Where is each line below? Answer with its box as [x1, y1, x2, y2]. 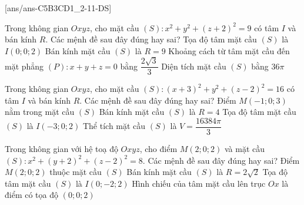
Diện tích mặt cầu [161, 59, 226, 72]
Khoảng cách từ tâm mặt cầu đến [168, 44, 290, 57]
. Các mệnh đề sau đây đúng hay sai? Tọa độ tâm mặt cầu [45, 33, 257, 45]
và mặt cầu [224, 143, 265, 155]
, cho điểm [139, 143, 178, 155]
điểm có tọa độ [5, 189, 58, 201]
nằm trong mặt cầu [5, 105, 75, 118]
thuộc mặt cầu [49, 166, 102, 178]
